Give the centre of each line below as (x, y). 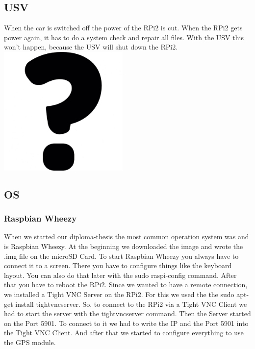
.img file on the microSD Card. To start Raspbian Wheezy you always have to (121, 256)
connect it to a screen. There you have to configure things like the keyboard (118, 265)
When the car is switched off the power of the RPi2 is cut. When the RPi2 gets (123, 28)
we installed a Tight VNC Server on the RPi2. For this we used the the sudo (119, 294)
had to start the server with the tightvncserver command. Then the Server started (127, 313)
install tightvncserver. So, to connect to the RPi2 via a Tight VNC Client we (131, 304)
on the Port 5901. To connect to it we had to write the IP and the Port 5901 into (126, 323)
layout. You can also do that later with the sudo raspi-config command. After (120, 275)
